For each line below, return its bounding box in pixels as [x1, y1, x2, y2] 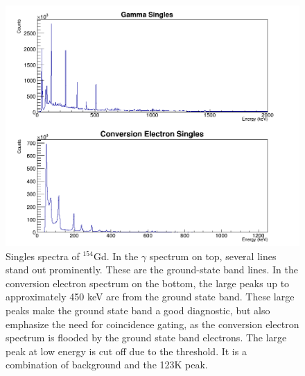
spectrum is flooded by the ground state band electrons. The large [6, 330, 287, 345]
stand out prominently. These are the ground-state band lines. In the [6, 262, 299, 277]
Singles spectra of [6, 248, 80, 263]
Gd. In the [93, 248, 139, 263]
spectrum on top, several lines [149, 248, 277, 263]
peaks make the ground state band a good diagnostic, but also [6, 302, 270, 317]
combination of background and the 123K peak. [6, 357, 208, 372]
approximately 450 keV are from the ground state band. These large [6, 289, 295, 304]
